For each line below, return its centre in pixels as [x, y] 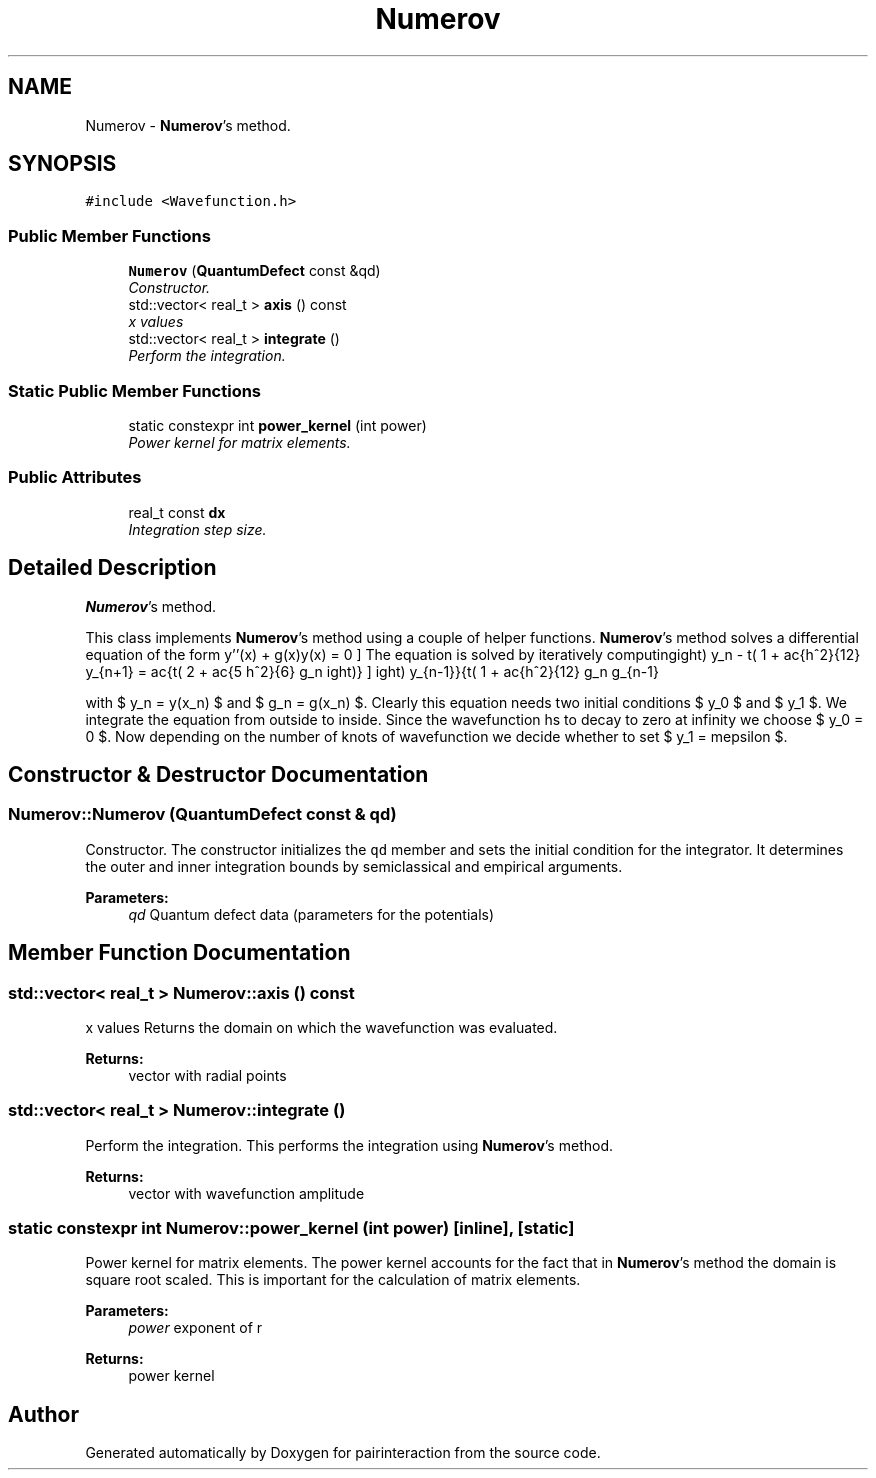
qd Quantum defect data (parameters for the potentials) [311, 914]
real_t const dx [177, 512]
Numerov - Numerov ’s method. [188, 125]
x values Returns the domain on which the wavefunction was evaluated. [321, 1027]
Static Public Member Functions [135, 390]
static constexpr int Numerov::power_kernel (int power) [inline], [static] [291, 1228]
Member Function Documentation [179, 953]
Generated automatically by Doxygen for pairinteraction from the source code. [343, 1453]
